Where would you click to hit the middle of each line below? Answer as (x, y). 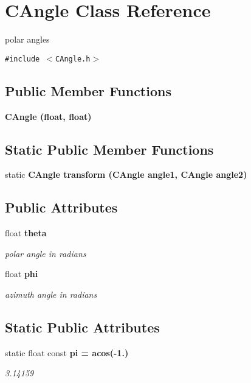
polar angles (27, 39)
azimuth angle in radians (51, 294)
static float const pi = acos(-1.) (67, 352)
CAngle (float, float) (48, 116)
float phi (22, 274)
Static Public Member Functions (109, 149)
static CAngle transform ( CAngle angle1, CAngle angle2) (126, 174)
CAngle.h (73, 59)
